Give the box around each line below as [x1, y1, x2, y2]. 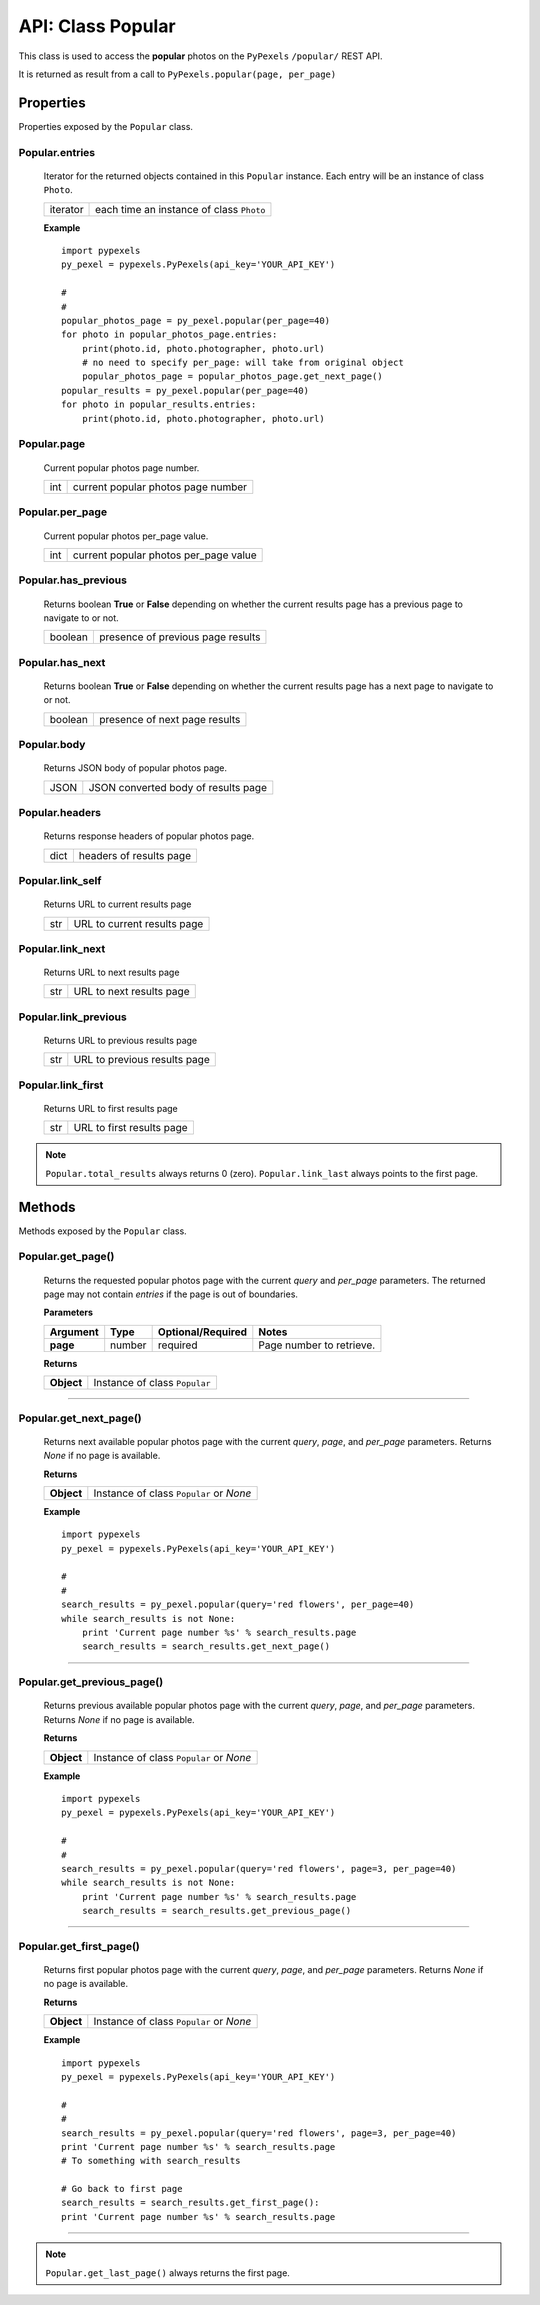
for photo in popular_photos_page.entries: [61, 329, 278, 340]
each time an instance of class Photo [95, 202, 266, 216]
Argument [49, 1325, 99, 1339]
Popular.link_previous [18, 1010, 127, 1024]
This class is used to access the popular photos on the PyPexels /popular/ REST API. [18, 50, 383, 62]
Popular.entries [18, 145, 96, 159]
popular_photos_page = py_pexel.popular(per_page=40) [61, 315, 330, 326]
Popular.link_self [18, 873, 102, 887]
